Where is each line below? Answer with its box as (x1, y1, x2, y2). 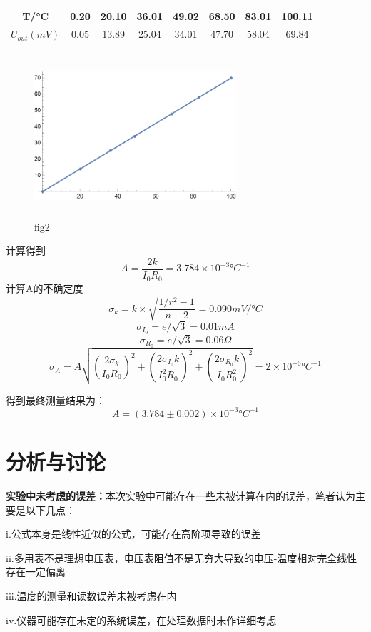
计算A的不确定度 (6, 280, 83, 295)
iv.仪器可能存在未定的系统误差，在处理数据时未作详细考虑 (6, 612, 277, 627)
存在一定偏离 (6, 564, 66, 579)
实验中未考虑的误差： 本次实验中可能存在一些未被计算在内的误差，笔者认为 (6, 488, 355, 503)
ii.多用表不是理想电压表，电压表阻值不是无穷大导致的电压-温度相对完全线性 (6, 550, 357, 565)
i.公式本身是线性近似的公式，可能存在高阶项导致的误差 (6, 526, 261, 541)
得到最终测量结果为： (6, 392, 106, 407)
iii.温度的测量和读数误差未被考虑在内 (6, 588, 177, 603)
